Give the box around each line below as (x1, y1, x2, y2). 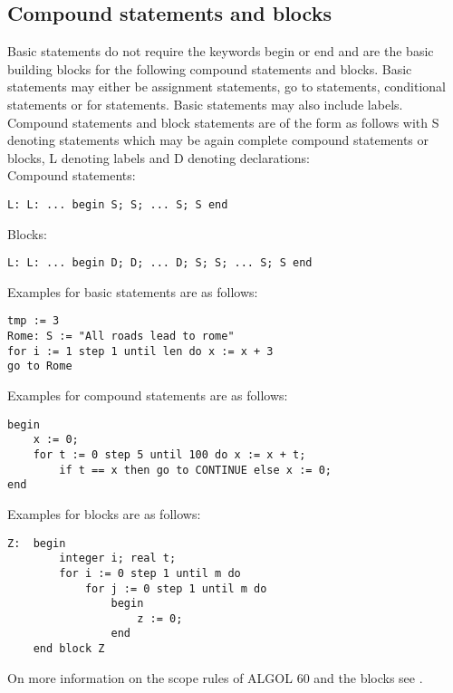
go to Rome (7, 360, 72, 373)
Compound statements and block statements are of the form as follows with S (7, 112, 439, 131)
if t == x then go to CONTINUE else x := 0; (59, 463, 332, 476)
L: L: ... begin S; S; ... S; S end (7, 197, 228, 211)
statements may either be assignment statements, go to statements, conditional (7, 77, 446, 96)
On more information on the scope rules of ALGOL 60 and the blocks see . (7, 668, 423, 687)
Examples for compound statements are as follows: (7, 386, 288, 405)
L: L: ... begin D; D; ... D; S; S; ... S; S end (7, 256, 313, 270)
